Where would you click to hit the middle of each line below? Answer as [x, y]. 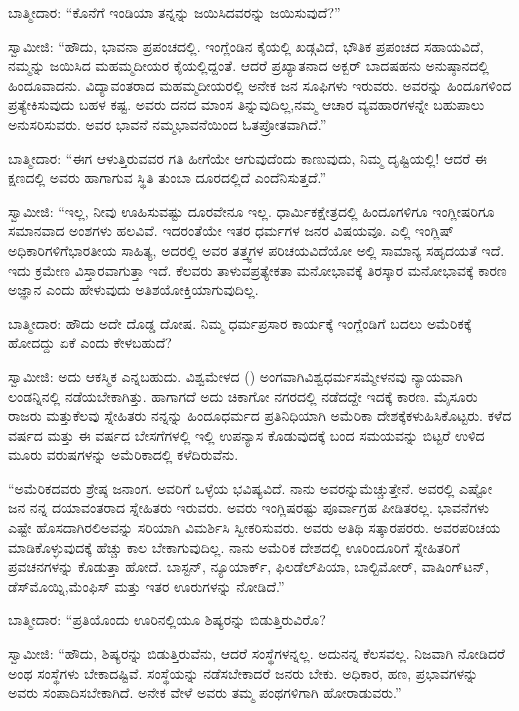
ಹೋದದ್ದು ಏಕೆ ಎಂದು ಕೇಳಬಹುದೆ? [90, 342]
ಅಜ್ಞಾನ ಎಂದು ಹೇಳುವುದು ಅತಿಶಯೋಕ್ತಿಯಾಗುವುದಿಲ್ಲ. [133, 289]
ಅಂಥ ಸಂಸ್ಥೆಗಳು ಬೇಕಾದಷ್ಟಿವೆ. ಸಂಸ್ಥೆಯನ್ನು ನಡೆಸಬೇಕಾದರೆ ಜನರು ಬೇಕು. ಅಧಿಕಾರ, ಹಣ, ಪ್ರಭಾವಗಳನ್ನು [243, 672]
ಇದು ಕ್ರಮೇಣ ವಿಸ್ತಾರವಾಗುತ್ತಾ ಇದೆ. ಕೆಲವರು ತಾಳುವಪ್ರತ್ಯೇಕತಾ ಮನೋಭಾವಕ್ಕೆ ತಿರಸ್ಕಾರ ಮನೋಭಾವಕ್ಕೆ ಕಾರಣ [257, 269]
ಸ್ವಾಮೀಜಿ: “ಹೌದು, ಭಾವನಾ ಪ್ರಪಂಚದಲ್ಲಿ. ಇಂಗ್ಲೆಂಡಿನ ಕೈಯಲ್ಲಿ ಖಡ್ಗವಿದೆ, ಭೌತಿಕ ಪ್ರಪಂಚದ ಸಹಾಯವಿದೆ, [246, 45]
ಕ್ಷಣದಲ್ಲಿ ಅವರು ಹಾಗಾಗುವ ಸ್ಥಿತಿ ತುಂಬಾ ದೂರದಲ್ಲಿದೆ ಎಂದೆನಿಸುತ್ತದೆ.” [167, 177]
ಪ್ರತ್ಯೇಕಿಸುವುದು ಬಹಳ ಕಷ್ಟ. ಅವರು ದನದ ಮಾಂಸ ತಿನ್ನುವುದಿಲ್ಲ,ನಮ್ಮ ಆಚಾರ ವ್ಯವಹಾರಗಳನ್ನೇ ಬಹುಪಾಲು [246, 104]
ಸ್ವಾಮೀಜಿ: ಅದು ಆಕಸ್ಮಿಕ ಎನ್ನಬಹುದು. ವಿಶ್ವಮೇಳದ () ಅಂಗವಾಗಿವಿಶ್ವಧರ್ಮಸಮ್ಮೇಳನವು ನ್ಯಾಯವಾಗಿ [235, 375]
